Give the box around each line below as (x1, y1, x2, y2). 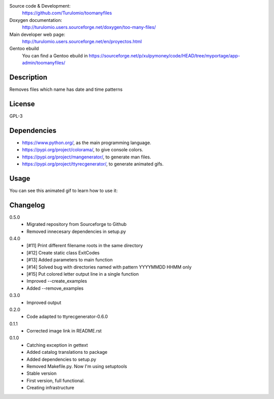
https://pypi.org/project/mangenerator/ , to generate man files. (22, 154, 152, 160)
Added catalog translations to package (26, 349, 108, 355)
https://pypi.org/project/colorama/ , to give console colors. (22, 147, 144, 153)
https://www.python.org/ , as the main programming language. (22, 140, 152, 146)
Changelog (9, 201, 45, 209)
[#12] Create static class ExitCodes (26, 249, 100, 256)
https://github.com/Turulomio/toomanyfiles (22, 10, 112, 16)
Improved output (26, 300, 61, 306)
